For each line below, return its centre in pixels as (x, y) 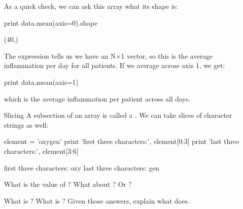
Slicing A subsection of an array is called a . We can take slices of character (118, 115)
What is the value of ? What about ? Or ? (68, 184)
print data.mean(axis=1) (41, 82)
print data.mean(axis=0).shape (51, 22)
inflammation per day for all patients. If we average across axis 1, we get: (115, 65)
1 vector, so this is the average (167, 55)
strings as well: (26, 124)
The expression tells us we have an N (60, 55)
